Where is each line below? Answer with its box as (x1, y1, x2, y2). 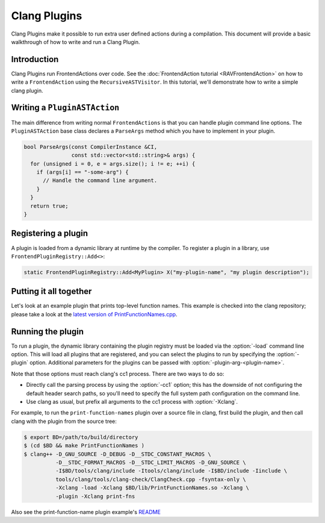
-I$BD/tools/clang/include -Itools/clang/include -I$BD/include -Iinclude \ (55, 468, 288, 474)
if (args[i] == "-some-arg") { (36, 169, 129, 176)
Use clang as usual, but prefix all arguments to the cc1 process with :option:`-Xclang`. (26, 398, 238, 406)
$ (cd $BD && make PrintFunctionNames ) (23, 442, 144, 449)
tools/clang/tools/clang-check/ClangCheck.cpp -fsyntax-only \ (55, 476, 246, 483)
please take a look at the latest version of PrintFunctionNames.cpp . (11, 310, 178, 318)
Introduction (11, 54, 59, 64)
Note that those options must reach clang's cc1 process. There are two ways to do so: (11, 370, 224, 377)
